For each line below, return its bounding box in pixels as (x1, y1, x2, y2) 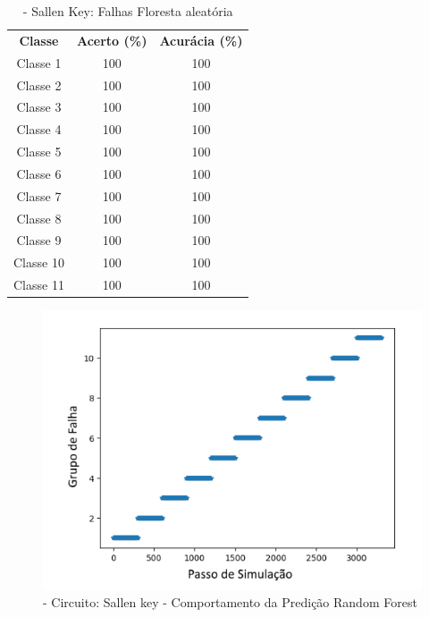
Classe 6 (16, 164, 62, 182)
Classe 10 (13, 253, 64, 272)
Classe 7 (16, 186, 62, 205)
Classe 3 (16, 97, 62, 116)
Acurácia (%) (159, 30, 243, 49)
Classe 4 (16, 120, 62, 139)
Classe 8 (16, 208, 62, 227)
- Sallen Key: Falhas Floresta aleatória (22, 2, 233, 20)
